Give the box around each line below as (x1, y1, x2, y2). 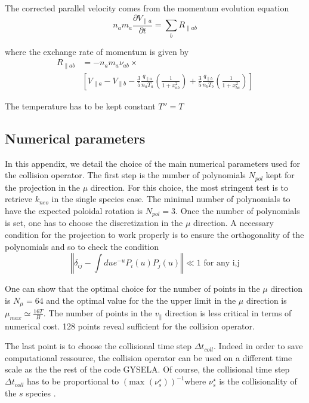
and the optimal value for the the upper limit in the (46, 294, 236, 306)
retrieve (5, 193, 32, 205)
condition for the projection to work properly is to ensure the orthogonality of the (5, 228, 304, 240)
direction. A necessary (193, 216, 274, 229)
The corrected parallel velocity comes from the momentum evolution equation (5, 2, 289, 14)
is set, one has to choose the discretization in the (5, 216, 183, 229)
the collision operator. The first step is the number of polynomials (5, 169, 246, 181)
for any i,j (203, 259, 240, 268)
